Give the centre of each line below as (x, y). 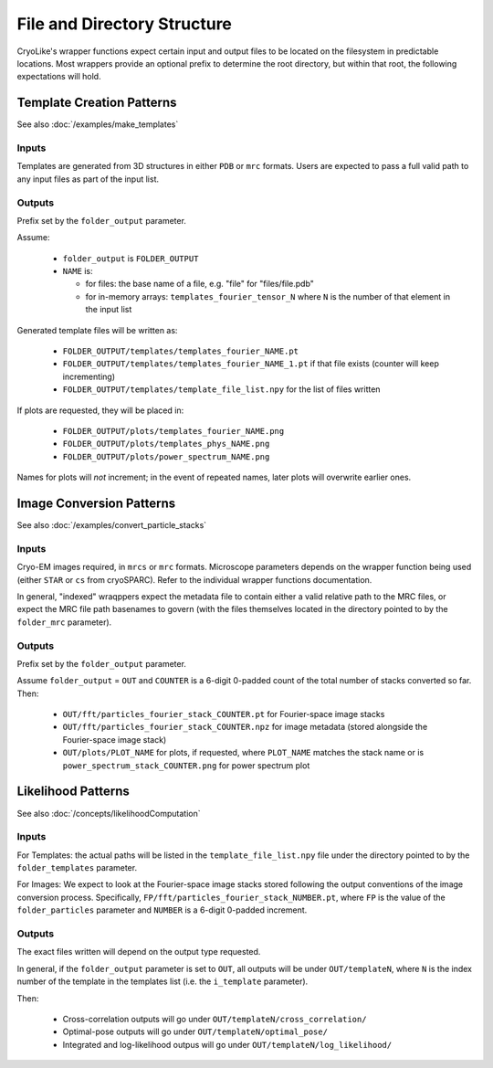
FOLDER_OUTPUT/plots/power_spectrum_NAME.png (166, 456)
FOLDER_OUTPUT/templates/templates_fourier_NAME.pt (181, 351)
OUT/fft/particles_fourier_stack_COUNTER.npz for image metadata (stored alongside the (245, 727)
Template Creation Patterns (97, 103)
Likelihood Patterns (73, 792)
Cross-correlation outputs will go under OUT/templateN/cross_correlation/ (215, 1019)
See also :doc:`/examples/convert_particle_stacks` (112, 525)
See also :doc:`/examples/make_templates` (98, 124)
